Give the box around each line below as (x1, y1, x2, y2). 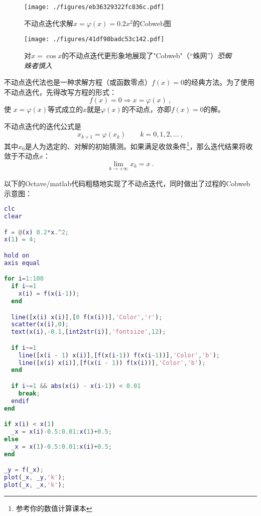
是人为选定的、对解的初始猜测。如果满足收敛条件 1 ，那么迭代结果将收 (25, 139, 253, 151)
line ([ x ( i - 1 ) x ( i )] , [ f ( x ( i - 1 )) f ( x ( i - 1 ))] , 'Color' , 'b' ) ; (18, 351, 220, 359)
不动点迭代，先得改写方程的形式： (4, 86, 116, 97)
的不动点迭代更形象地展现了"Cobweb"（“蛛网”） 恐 (62, 50, 225, 60)
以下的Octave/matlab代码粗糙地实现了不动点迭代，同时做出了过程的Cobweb (4, 178, 250, 188)
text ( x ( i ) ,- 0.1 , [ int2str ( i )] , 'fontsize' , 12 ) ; (11, 328, 166, 336)
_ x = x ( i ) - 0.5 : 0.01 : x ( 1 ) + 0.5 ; (11, 428, 112, 436)
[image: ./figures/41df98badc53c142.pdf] (24, 36, 165, 43)
